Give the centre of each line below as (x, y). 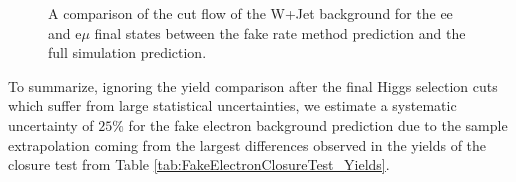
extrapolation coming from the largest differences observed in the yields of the (247, 144)
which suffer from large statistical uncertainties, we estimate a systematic (232, 105)
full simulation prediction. (127, 52)
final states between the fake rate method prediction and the (280, 32)
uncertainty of (51, 124)
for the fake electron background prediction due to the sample (318, 124)
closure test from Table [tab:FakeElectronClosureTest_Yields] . (199, 164)
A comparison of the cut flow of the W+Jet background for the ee (250, 13)
